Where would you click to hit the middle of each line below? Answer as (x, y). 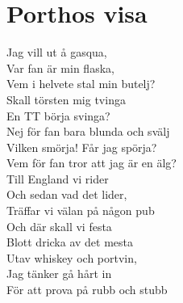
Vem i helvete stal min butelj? (81, 84)
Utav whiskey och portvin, (72, 257)
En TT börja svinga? (58, 115)
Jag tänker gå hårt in (59, 274)
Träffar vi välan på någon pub (81, 210)
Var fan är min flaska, (60, 67)
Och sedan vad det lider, (67, 194)
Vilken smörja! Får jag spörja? (82, 147)
